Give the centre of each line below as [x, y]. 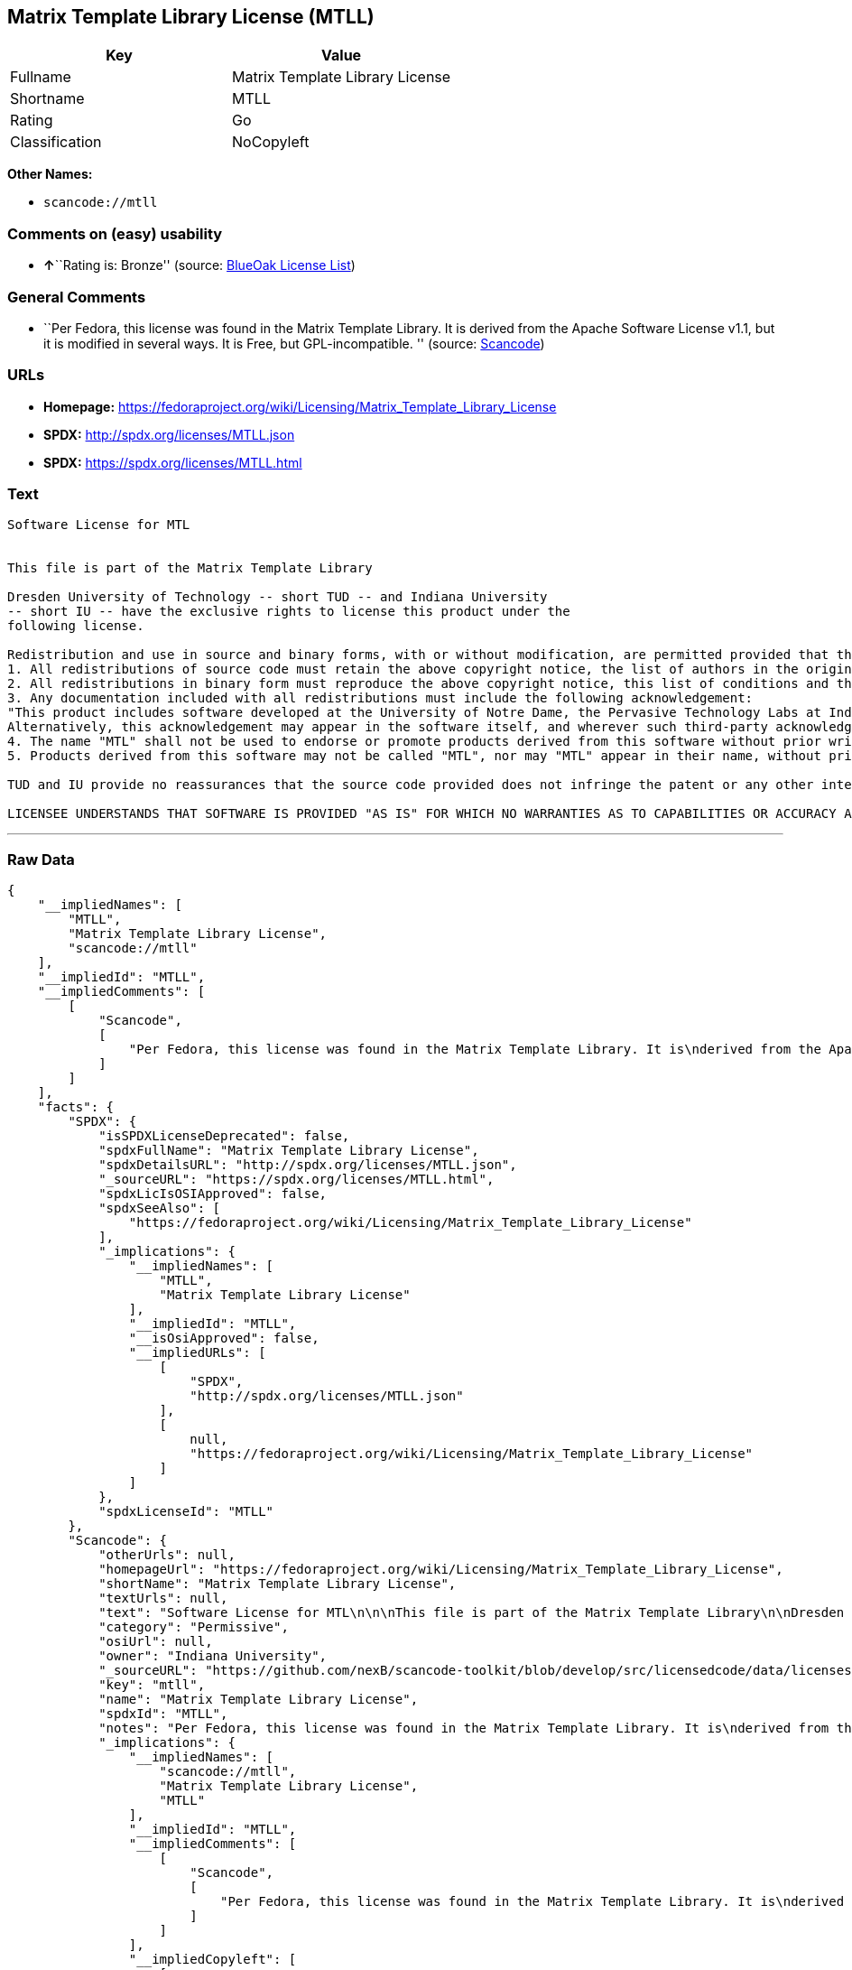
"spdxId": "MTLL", [163, 1714]
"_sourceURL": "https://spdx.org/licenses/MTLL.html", [296, 1180]
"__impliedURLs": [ [197, 1353]
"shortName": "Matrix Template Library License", [278, 1584]
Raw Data [41, 859]
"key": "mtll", [152, 1685]
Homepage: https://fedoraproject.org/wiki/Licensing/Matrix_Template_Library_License [300, 406]
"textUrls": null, [163, 1598]
